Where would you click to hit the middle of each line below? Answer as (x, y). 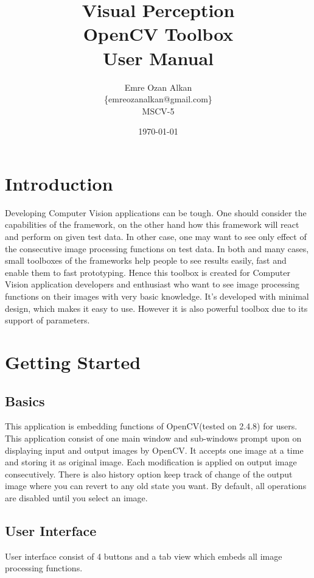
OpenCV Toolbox (158, 34)
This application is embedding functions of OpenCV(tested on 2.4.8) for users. (151, 426)
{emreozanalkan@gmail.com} (158, 99)
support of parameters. (47, 320)
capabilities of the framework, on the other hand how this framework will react (152, 224)
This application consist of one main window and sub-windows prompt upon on (153, 438)
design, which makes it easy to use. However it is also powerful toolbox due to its (156, 308)
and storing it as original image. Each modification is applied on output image (151, 462)
